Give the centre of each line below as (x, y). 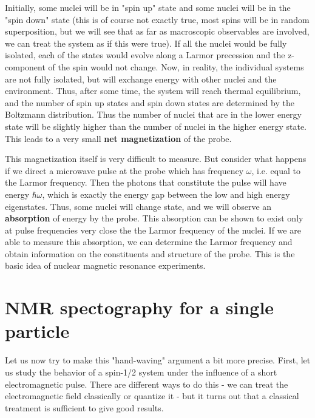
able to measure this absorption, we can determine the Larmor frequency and (149, 242)
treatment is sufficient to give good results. (84, 407)
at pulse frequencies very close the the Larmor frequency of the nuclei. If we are (153, 230)
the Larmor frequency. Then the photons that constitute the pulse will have (146, 182)
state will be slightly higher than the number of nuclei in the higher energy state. (156, 126)
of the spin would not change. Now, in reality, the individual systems (176, 66)
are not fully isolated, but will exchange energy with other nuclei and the (141, 79)
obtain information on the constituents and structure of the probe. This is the (150, 253)
